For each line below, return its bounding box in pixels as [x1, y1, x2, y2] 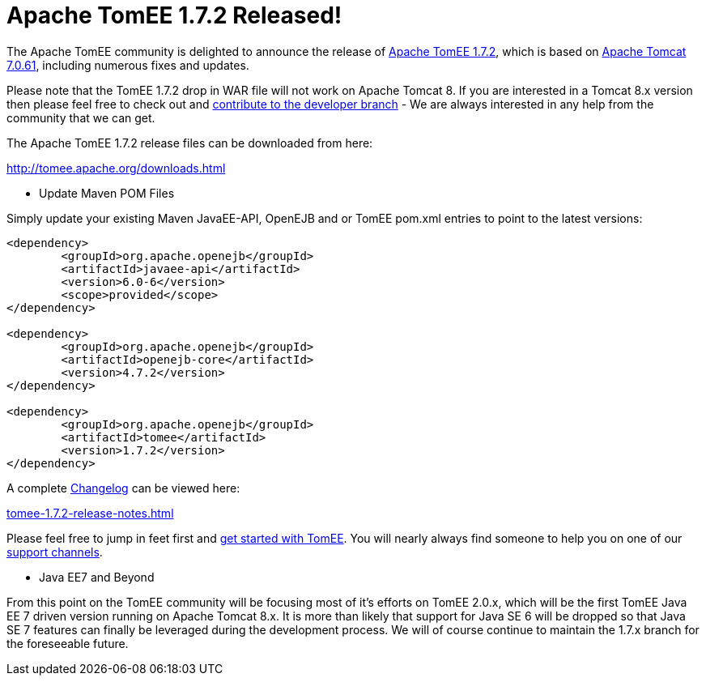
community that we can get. [6, 110, 155, 125]
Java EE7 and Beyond [39, 569, 155, 584]
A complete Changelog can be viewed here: [6, 480, 240, 495]
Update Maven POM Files [39, 185, 175, 200]
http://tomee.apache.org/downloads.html [6, 160, 226, 175]
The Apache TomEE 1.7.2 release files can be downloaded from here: [6, 135, 373, 150]
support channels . [6, 544, 103, 559]
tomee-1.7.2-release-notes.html [6, 505, 174, 520]
